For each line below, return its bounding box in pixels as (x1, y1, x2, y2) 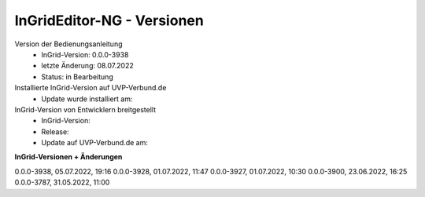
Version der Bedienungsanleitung (14, 39, 123, 49)
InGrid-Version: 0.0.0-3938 (41, 49, 129, 59)
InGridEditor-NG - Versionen (14, 12, 204, 29)
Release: (41, 126, 70, 137)
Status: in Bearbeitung (41, 71, 113, 82)
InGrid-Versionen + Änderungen (14, 152, 123, 162)
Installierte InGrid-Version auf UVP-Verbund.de (14, 83, 167, 93)
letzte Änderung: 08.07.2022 (41, 61, 134, 71)
